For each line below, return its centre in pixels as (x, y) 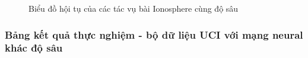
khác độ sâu (34, 48)
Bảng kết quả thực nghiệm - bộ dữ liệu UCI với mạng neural (154, 34)
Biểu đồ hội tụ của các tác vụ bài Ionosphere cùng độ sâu (134, 8)
